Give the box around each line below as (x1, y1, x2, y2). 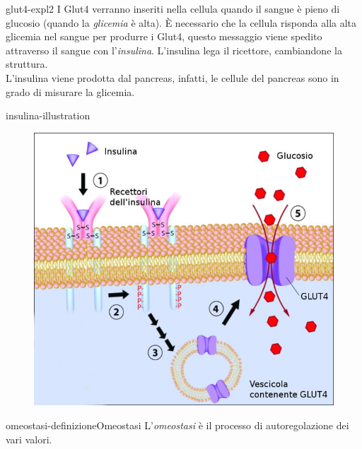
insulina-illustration (6, 108, 90, 123)
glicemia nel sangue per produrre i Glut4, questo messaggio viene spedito (6, 29, 322, 44)
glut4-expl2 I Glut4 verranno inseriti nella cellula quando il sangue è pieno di (6, 1, 340, 16)
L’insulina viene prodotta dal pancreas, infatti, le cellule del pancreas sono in (6, 70, 339, 85)
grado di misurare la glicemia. (6, 84, 135, 99)
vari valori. (6, 431, 52, 446)
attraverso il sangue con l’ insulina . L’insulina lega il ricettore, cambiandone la (6, 42, 342, 57)
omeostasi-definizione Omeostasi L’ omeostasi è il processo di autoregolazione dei (6, 417, 349, 432)
